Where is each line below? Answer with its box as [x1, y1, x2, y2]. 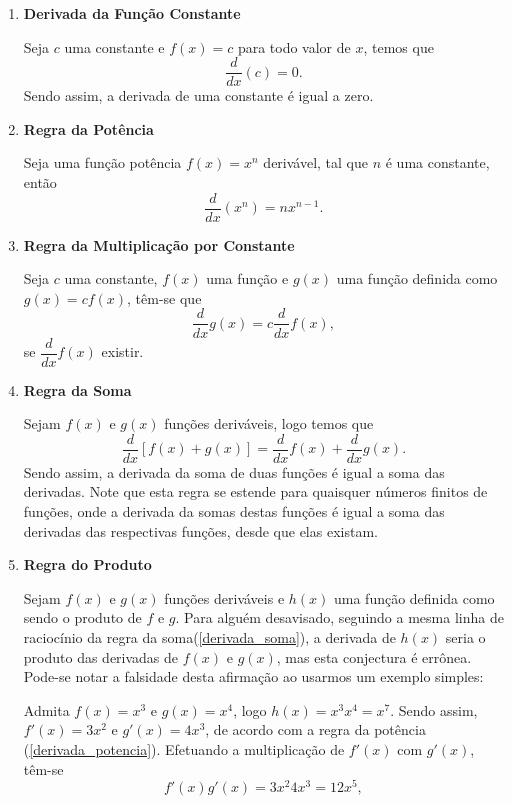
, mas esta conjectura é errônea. [276, 646, 472, 667]
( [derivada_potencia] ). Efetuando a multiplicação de [23, 738, 345, 759]
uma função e [206, 268, 289, 289]
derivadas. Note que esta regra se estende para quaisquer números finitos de [23, 481, 488, 502]
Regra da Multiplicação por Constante [23, 234, 295, 255]
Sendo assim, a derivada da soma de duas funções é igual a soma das [23, 461, 445, 482]
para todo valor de [237, 36, 351, 57]
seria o [445, 627, 486, 647]
